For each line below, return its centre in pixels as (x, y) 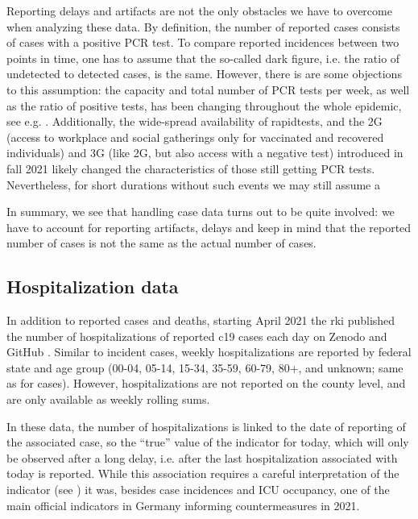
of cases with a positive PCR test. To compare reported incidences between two (203, 42)
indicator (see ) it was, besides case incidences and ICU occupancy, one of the (198, 490)
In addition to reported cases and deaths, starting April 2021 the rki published (201, 320)
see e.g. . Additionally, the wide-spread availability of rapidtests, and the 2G (195, 121)
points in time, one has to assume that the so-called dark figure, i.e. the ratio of (203, 58)
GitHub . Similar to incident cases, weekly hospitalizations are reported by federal (209, 352)
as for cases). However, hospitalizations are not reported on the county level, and (206, 383)
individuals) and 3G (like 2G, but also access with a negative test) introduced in (205, 153)
